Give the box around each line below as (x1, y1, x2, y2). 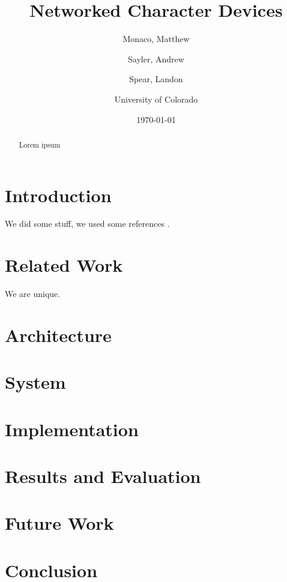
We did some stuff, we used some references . (5, 217, 170, 230)
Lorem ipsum (19, 139, 61, 149)
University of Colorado (114, 92, 198, 105)
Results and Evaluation (5, 464, 201, 488)
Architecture (5, 322, 112, 347)
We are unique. (5, 287, 61, 300)
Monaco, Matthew (122, 32, 190, 45)
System (5, 370, 66, 394)
